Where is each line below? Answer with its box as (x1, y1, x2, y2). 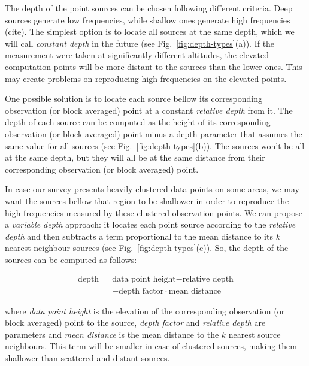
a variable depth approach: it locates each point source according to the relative (5, 218, 296, 231)
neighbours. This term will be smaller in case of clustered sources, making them (5, 340, 297, 352)
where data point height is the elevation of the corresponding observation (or (5, 304, 285, 317)
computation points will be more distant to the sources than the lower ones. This (5, 60, 302, 72)
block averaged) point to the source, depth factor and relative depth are (5, 316, 266, 329)
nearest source (228, 328, 281, 340)
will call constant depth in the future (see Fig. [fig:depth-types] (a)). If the (5, 37, 275, 49)
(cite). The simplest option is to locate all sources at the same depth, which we (5, 25, 295, 38)
